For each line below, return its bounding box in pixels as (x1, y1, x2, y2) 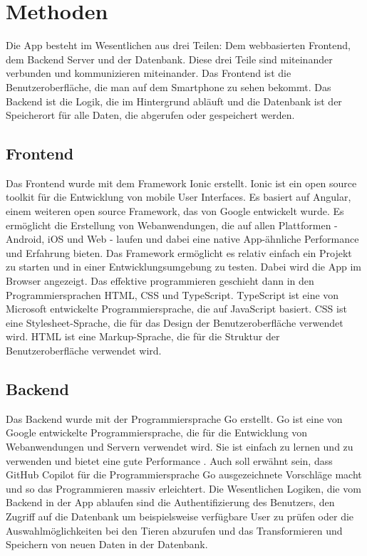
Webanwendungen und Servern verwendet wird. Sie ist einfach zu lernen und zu (6, 439, 353, 453)
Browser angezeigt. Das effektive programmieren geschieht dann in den (6, 273, 314, 288)
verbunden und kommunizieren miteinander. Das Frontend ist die (6, 65, 291, 80)
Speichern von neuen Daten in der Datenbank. (6, 537, 208, 552)
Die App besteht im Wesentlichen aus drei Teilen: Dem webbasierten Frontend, (6, 38, 351, 53)
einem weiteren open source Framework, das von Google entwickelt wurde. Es (6, 204, 344, 219)
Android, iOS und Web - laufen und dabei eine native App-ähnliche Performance (6, 231, 359, 246)
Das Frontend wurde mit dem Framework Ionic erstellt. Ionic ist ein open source (6, 175, 357, 190)
